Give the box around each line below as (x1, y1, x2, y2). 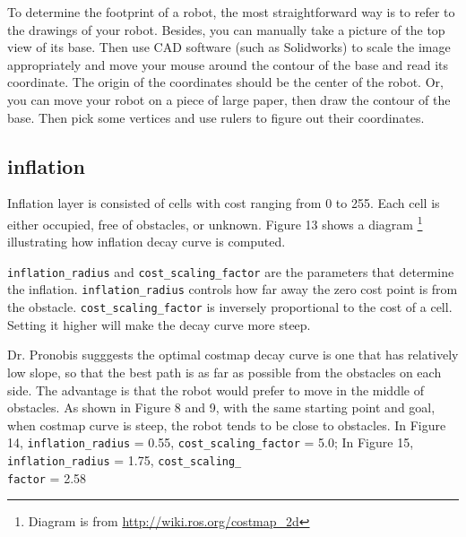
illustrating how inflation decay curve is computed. (7, 232, 286, 251)
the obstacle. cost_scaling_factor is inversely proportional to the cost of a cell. (7, 298, 453, 316)
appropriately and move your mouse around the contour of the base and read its (7, 55, 449, 74)
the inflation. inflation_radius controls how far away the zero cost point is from (7, 280, 458, 299)
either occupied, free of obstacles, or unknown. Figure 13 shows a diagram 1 (7, 212, 423, 233)
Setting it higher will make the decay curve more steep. (7, 315, 311, 333)
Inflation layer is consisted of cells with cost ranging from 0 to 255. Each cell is (7, 194, 440, 212)
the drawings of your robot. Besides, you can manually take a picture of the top (7, 20, 445, 39)
